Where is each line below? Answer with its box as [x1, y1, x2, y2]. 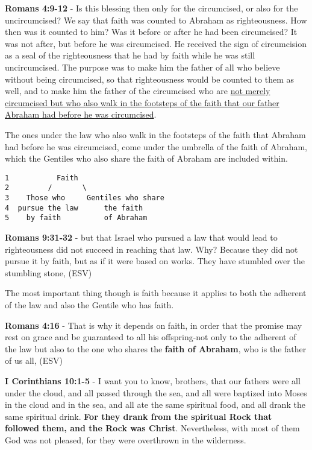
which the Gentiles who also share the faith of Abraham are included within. [5, 152, 288, 165]
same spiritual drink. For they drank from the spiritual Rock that [5, 410, 272, 422]
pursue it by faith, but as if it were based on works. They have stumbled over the [5, 255, 305, 267]
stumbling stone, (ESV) [5, 266, 92, 279]
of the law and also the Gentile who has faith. [5, 298, 174, 311]
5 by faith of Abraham [5, 214, 148, 223]
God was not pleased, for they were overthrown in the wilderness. [5, 433, 246, 446]
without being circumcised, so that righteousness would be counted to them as [5, 72, 295, 85]
